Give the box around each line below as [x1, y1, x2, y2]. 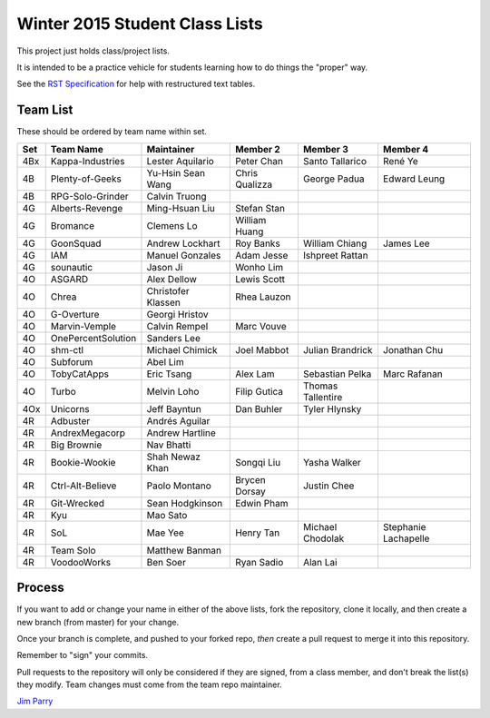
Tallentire [302, 390, 343, 403]
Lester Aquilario [146, 154, 215, 167]
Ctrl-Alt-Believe [50, 479, 117, 492]
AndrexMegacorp [50, 427, 126, 439]
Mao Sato [146, 508, 188, 521]
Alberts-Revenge [50, 202, 123, 214]
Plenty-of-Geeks [50, 172, 122, 185]
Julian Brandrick [302, 343, 373, 356]
